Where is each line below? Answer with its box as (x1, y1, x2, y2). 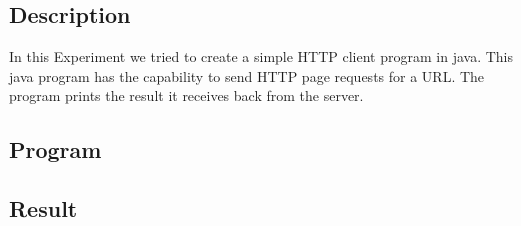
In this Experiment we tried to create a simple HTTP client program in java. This (9, 46, 513, 67)
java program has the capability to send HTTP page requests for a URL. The (9, 65, 485, 86)
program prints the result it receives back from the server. (9, 85, 364, 106)
